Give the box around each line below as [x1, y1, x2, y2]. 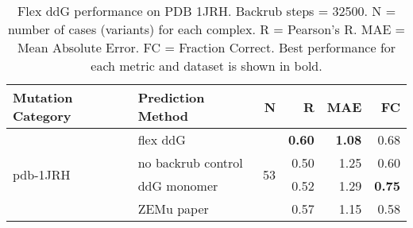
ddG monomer [137, 176, 218, 195]
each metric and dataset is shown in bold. [91, 56, 322, 75]
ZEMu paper [137, 199, 209, 218]
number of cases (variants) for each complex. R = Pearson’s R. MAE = [7, 20, 406, 38]
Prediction [137, 88, 205, 106]
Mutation [13, 88, 73, 106]
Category [13, 106, 71, 125]
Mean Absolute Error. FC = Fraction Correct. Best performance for [17, 38, 396, 56]
